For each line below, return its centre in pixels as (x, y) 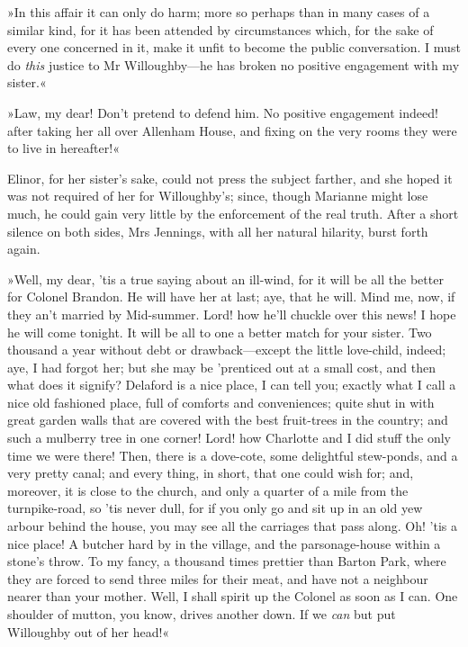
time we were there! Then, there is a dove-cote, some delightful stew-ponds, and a (233, 455)
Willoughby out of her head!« (89, 631)
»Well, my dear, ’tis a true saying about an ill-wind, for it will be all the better (225, 279)
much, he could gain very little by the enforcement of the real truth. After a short (233, 213)
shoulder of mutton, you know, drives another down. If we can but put (202, 614)
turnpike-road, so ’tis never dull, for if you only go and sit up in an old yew (215, 508)
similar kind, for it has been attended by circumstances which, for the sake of (220, 29)
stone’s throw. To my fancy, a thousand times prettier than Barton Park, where (227, 561)
